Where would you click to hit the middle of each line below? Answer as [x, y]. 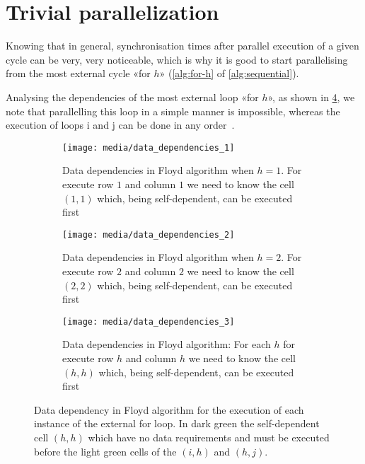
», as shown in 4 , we [311, 97]
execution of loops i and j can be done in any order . [120, 125]
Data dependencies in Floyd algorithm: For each [167, 344]
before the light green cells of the [105, 451]
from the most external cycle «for [78, 73]
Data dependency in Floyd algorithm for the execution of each [169, 409]
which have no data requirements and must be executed [209, 437]
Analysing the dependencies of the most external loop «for [132, 97]
